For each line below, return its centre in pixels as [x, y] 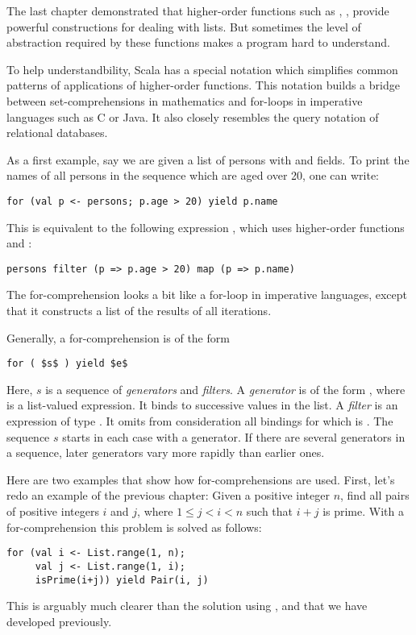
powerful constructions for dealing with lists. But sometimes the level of [184, 26]
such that [270, 511]
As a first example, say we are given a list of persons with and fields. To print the [208, 159]
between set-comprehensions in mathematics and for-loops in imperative [185, 100]
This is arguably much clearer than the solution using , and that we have [187, 606]
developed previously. [59, 621]
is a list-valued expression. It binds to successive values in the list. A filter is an [202, 405]
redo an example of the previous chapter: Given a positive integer [168, 495]
